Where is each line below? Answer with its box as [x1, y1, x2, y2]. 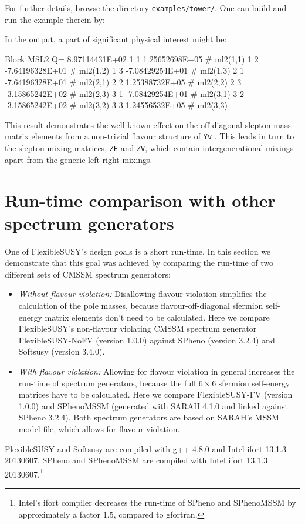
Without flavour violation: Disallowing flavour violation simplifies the [18, 288, 267, 300]
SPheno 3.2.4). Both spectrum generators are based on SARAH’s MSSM [18, 411, 279, 423]
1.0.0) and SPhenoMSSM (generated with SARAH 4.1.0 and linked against [18, 399, 288, 412]
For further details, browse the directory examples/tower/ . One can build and [5, 2, 287, 14]
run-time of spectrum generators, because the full [18, 376, 196, 389]
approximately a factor [18, 508, 101, 520]
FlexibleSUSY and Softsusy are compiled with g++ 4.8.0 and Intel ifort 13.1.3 [5, 442, 286, 455]
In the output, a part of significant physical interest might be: [5, 33, 227, 45]
